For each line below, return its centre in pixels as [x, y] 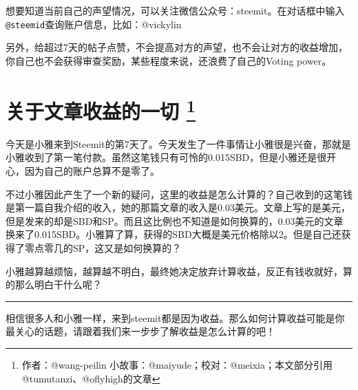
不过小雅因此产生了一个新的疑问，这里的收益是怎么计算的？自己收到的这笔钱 [179, 194]
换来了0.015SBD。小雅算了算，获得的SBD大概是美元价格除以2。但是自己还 [173, 234]
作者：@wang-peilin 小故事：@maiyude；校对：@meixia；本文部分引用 [177, 365]
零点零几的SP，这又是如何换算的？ [103, 248]
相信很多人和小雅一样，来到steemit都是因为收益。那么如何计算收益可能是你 [175, 317]
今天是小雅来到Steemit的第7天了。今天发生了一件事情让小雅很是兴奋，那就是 [178, 143]
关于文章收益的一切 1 [101, 109]
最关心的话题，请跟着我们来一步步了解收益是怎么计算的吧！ [140, 331]
